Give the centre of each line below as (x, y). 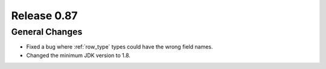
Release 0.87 (44, 16)
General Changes (47, 32)
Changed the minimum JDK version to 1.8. (78, 55)
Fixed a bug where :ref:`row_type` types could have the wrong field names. (120, 47)
